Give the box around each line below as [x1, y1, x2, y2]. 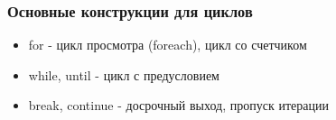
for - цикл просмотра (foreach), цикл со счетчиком [28, 35, 307, 54]
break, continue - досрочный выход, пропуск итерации [28, 96, 329, 115]
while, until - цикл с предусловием [28, 65, 219, 84]
